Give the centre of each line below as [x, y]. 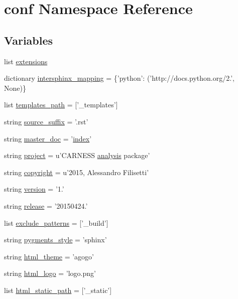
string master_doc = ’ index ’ [48, 138]
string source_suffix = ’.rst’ [46, 121]
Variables [29, 40]
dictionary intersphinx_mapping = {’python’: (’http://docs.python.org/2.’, [119, 78]
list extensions [26, 61]
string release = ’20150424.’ [46, 205]
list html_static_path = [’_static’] [58, 290]
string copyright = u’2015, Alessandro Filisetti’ [77, 172]
